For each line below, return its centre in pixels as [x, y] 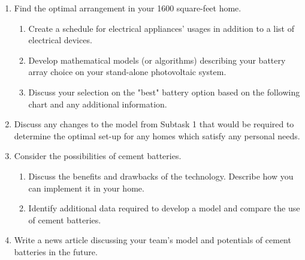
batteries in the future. [56, 251]
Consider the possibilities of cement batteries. [98, 156]
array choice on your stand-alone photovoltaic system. [127, 72]
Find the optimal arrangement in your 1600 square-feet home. [128, 8]
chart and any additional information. [98, 104]
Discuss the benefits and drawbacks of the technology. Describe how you [161, 176]
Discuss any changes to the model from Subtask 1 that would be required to [154, 124]
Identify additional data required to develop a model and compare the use [164, 208]
